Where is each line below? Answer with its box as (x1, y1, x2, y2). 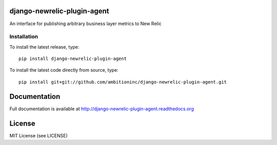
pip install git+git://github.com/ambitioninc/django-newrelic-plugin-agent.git (18, 79, 227, 85)
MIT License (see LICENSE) (9, 132, 68, 138)
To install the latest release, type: (9, 44, 80, 50)
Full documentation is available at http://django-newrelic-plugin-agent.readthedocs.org (9, 106, 194, 112)
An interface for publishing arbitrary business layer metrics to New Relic (9, 20, 162, 27)
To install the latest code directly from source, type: (9, 67, 118, 73)
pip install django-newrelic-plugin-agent (18, 56, 127, 61)
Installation (9, 33, 38, 40)
